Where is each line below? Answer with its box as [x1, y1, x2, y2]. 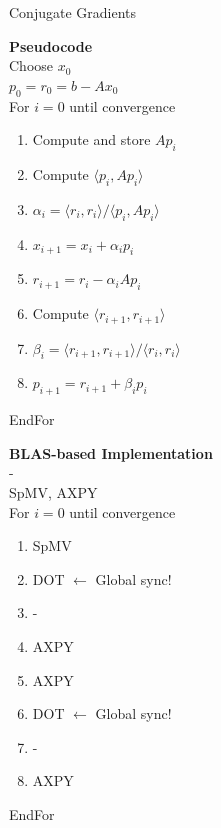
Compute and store [32, 129, 151, 150]
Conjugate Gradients [9, 2, 137, 22]
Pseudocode [9, 35, 93, 56]
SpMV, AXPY [9, 481, 98, 502]
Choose [9, 55, 54, 76]
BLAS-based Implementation [9, 442, 213, 463]
